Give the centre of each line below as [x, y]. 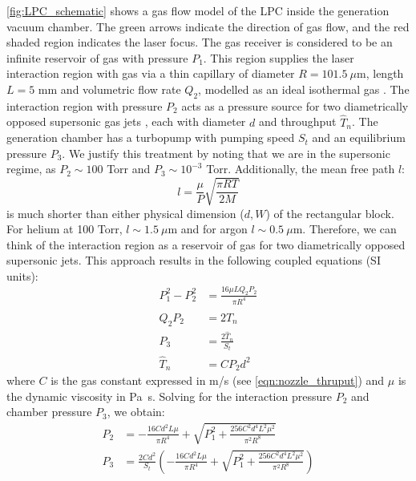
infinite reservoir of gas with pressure [97, 57]
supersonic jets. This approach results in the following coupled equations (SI [194, 260]
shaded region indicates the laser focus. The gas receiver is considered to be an [200, 42]
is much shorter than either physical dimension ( [125, 213]
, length [385, 73]
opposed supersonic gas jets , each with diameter [126, 121]
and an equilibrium [359, 137]
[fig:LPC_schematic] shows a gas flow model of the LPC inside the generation [198, 10]
